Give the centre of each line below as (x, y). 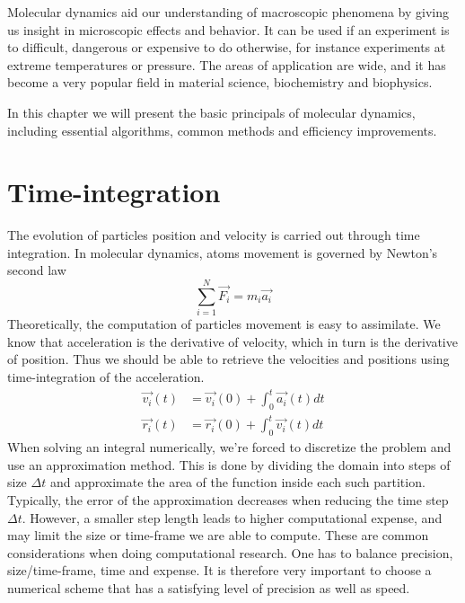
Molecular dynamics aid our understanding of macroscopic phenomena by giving (228, 12)
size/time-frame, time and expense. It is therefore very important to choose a (219, 570)
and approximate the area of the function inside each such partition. (237, 482)
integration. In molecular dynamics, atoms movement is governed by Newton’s (223, 252)
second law (37, 270)
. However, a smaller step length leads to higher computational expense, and (232, 517)
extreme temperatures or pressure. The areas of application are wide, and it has (227, 64)
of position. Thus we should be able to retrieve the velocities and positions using (228, 359)
